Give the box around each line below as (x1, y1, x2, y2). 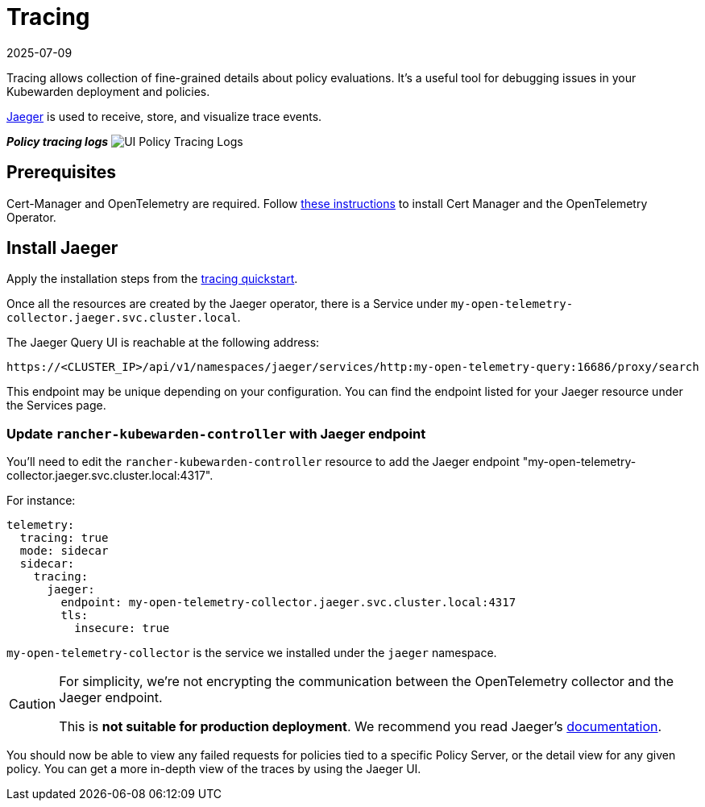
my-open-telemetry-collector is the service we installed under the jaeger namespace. (6, 646, 497, 660)
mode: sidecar (19, 544, 109, 558)
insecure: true (74, 622, 170, 635)
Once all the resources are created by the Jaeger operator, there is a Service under (6, 297, 448, 311)
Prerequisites (6, 162, 116, 183)
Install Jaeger (6, 238, 118, 259)
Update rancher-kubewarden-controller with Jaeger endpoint (6, 425, 426, 442)
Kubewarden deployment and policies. (6, 84, 210, 98)
